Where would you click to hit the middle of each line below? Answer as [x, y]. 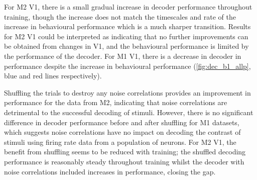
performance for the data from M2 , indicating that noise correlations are [116, 102]
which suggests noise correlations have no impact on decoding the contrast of [122, 132]
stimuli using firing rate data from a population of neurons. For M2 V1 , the [120, 142]
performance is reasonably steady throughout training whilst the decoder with [124, 161]
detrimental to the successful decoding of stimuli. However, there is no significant [129, 112]
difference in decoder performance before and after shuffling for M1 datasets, [122, 122]
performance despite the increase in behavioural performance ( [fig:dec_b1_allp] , [127, 66]
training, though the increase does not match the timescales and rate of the [120, 16]
